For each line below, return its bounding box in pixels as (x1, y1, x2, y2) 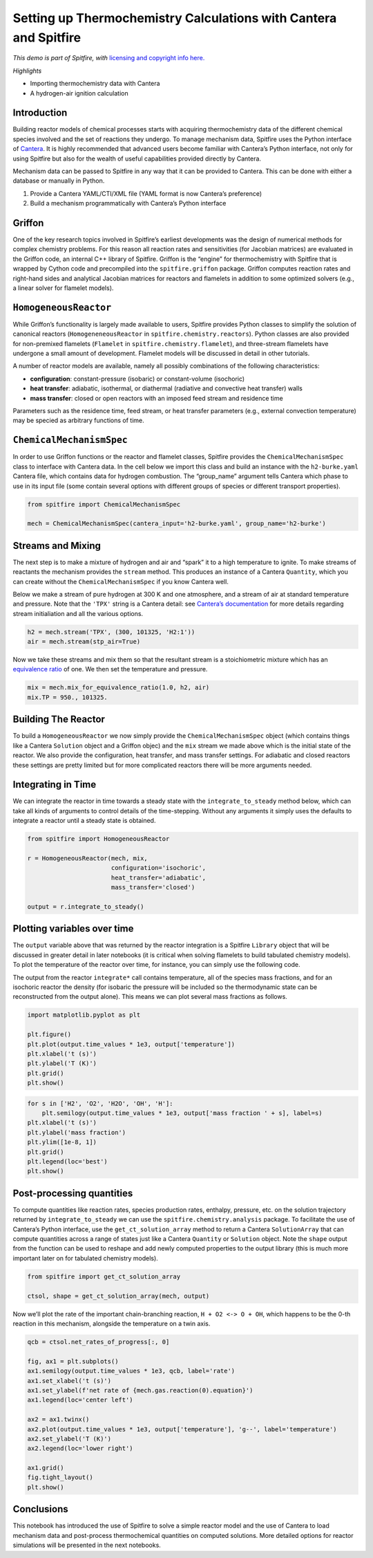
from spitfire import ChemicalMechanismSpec (27, 500, 181, 508)
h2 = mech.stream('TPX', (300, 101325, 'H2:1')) (27, 628, 195, 636)
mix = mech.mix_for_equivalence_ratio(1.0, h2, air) (27, 684, 210, 691)
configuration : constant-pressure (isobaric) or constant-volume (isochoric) (30, 374, 245, 383)
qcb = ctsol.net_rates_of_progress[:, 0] (27, 1338, 170, 1346)
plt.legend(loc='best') (27, 1158, 108, 1166)
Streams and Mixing (12, 540, 102, 552)
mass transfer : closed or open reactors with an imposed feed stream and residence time (30, 394, 283, 402)
